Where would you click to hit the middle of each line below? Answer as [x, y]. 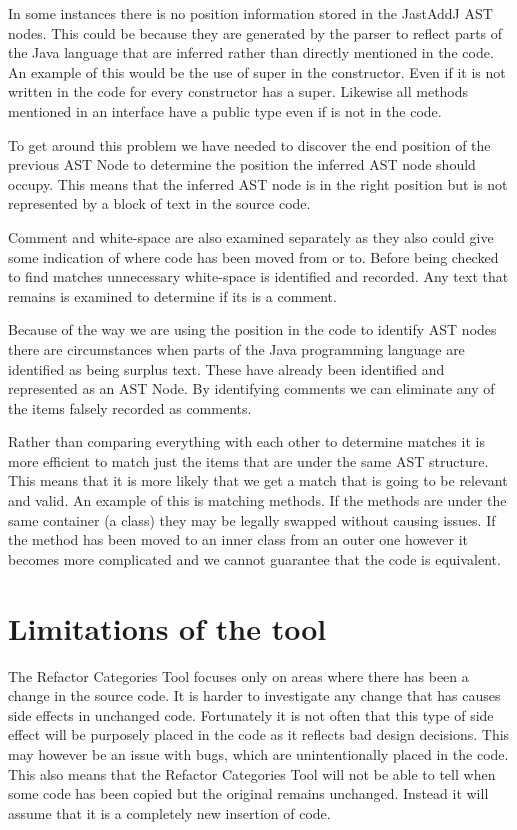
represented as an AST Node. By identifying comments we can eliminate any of [251, 388]
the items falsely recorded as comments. [130, 407]
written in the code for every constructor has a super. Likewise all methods [238, 91]
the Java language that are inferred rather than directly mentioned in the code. [251, 52]
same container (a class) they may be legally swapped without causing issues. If [252, 519]
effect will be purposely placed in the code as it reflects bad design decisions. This [259, 734]
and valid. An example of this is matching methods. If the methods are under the [257, 500]
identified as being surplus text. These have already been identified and [226, 368]
